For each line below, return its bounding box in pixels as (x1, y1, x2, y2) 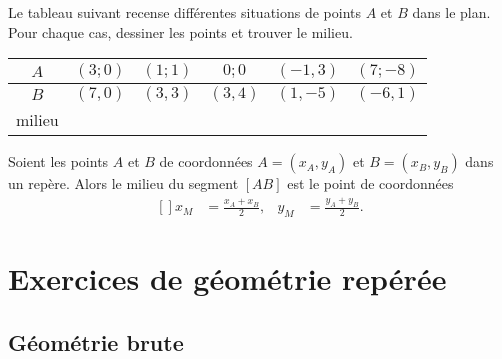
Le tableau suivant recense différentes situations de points (8, 2, 362, 22)
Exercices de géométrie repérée (8, 258, 447, 299)
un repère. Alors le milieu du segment (8, 173, 239, 194)
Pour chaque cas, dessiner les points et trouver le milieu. (8, 21, 353, 42)
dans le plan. (412, 2, 491, 22)
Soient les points (8, 151, 109, 172)
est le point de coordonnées (287, 173, 454, 194)
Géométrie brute (8, 326, 184, 357)
